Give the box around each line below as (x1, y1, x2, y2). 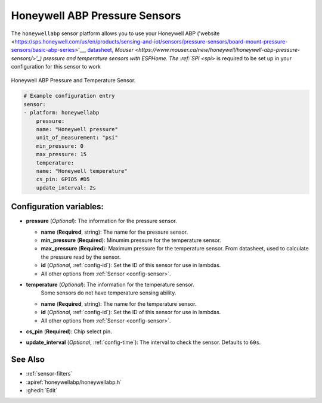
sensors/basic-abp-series (11, 46, 75, 54)
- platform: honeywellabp (23, 109, 100, 116)
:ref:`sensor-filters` (26, 370, 73, 377)
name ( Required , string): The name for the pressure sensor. (41, 228, 188, 235)
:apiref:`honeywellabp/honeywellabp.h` (26, 379, 122, 386)
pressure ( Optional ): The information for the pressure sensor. (26, 218, 177, 225)
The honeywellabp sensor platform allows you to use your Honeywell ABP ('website (11, 30, 220, 37)
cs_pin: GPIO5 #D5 (36, 176, 90, 183)
